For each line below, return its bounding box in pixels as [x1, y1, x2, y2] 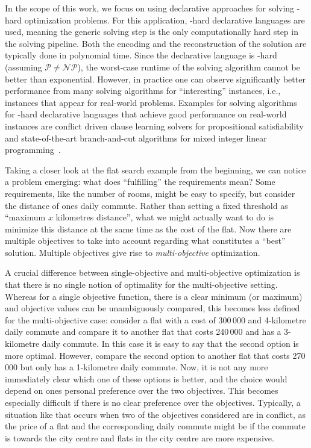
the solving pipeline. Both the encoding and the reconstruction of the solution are [5, 37, 307, 49]
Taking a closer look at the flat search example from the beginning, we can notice [5, 163, 306, 176]
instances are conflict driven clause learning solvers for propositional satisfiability [5, 119, 304, 132]
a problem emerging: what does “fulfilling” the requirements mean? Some [5, 175, 275, 188]
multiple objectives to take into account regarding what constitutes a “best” [5, 234, 286, 247]
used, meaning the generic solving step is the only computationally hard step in [5, 25, 298, 38]
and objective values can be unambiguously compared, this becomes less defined [5, 302, 300, 314]
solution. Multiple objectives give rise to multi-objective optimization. [5, 246, 260, 258]
